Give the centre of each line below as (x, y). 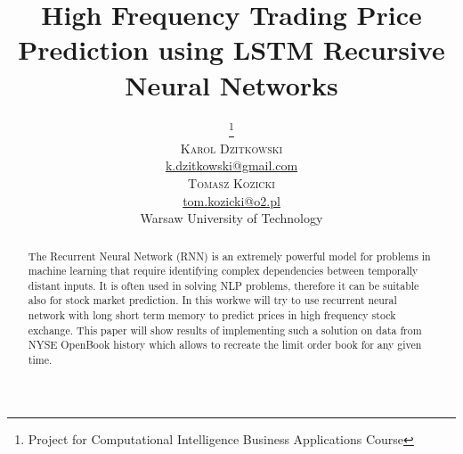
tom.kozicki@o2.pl (231, 200)
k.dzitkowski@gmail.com (231, 165)
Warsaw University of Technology (231, 218)
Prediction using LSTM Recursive (231, 50)
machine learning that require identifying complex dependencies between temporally (223, 271)
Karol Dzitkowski (231, 148)
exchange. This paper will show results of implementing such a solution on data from (225, 330)
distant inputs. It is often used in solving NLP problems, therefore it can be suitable (223, 285)
